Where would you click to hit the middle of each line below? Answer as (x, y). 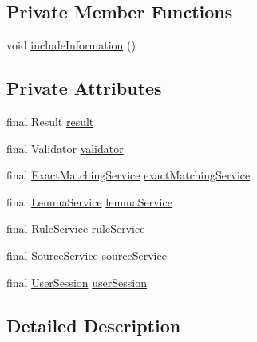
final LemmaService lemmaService (89, 201)
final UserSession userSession (77, 282)
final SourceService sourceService (87, 255)
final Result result (50, 121)
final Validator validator (65, 148)
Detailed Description (94, 325)
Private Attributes (84, 88)
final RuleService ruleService (76, 228)
